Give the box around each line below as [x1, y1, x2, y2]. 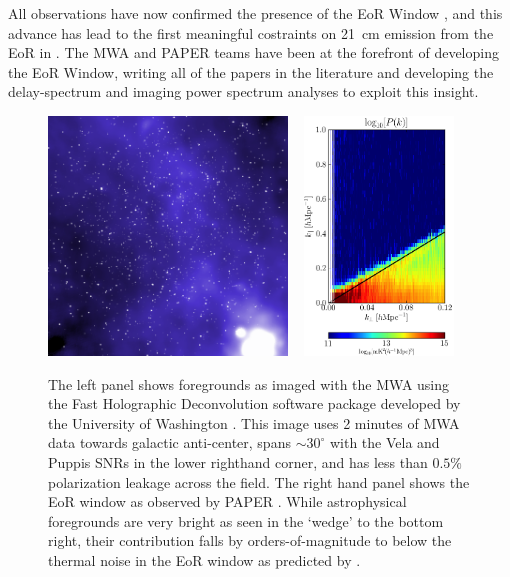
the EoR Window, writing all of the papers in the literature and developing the [8, 61, 494, 82]
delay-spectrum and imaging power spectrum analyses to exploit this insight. [8, 81, 479, 102]
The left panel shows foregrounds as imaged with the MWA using [48, 373, 450, 394]
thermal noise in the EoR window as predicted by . [48, 549, 361, 570]
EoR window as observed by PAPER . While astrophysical [48, 491, 407, 512]
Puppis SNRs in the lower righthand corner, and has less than [48, 451, 428, 472]
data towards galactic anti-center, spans [48, 432, 291, 453]
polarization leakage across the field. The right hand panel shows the [48, 471, 470, 492]
